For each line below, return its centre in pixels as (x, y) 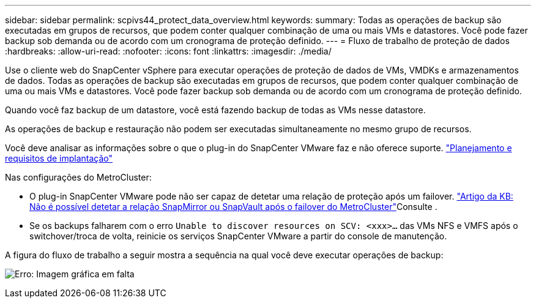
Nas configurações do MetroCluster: (78, 177)
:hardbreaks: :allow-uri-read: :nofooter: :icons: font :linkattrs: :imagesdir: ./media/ (168, 51)
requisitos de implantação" (59, 158)
